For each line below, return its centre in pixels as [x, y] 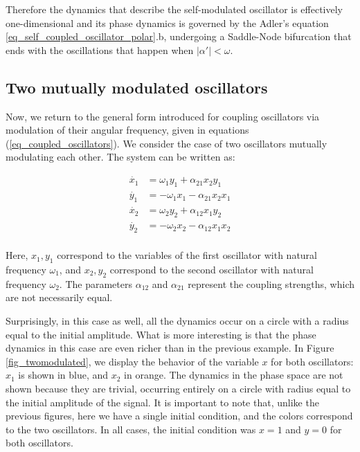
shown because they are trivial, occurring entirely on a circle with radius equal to [178, 388]
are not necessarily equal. [59, 297]
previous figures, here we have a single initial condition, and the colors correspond [179, 416]
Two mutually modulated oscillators [137, 87]
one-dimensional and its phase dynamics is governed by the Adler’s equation [167, 22]
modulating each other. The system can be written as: [120, 157]
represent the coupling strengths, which [271, 283]
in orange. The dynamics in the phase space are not [234, 375]
